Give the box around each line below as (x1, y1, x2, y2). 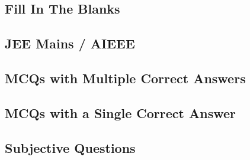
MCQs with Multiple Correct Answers (5, 68, 246, 87)
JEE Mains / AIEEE (5, 34, 135, 53)
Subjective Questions (5, 138, 136, 156)
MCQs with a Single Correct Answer (5, 103, 236, 122)
